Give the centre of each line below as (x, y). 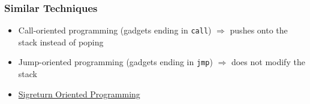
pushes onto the (259, 30)
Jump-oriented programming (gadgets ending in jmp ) (115, 62)
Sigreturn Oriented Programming (79, 94)
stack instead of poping (61, 42)
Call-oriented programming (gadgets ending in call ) (115, 30)
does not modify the (268, 62)
